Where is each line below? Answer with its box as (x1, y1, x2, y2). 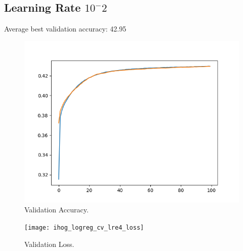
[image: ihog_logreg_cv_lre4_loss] (24, 224, 144, 231)
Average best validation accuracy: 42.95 (4, 23, 127, 34)
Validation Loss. (24, 238, 74, 249)
